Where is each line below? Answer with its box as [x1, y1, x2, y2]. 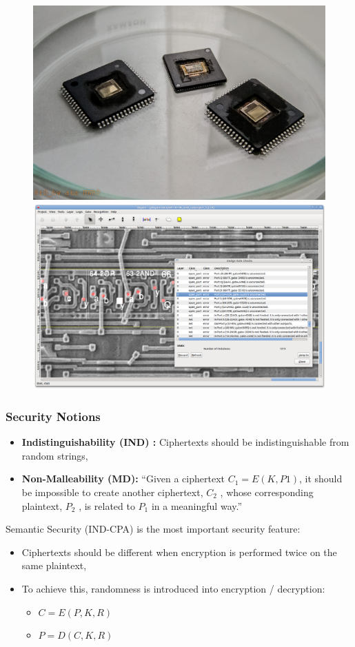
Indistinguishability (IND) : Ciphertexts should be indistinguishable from [21, 435, 349, 449]
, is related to [79, 498, 135, 513]
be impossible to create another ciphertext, [21, 484, 203, 499]
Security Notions [6, 407, 101, 424]
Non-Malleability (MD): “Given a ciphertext [21, 471, 225, 486]
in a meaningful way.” [151, 498, 243, 513]
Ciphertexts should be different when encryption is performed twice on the [21, 544, 337, 559]
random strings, [21, 448, 88, 462]
